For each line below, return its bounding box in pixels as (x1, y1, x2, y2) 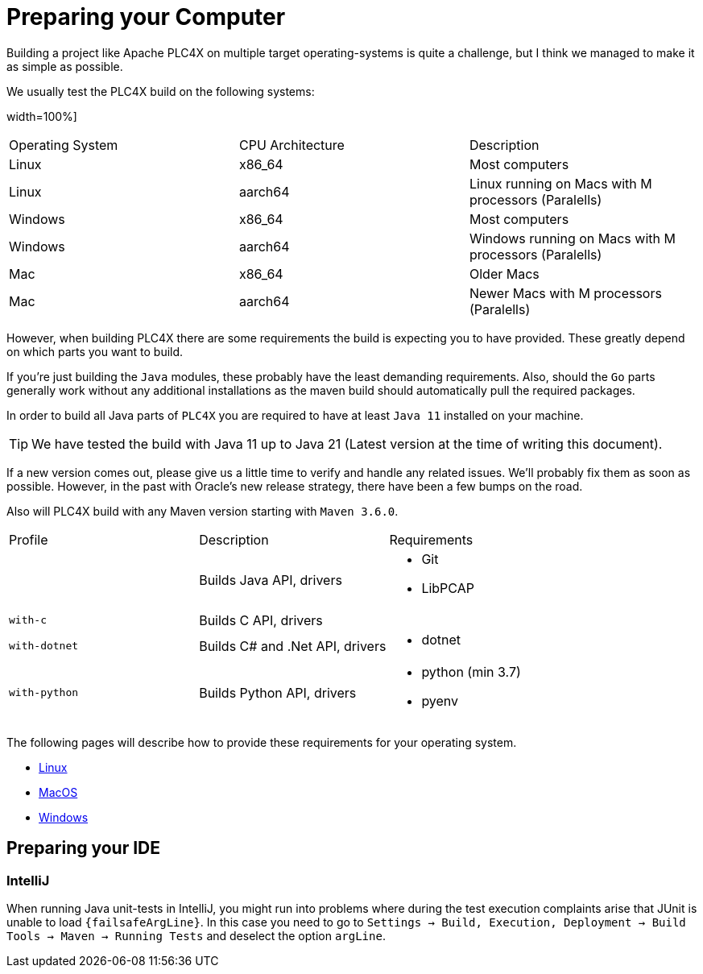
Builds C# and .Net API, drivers (199, 637, 387, 654)
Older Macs (469, 265, 540, 282)
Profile (9, 531, 48, 548)
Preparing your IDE (6, 838, 160, 859)
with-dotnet (9, 640, 79, 653)
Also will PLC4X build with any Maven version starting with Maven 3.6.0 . (6, 504, 399, 518)
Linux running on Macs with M (469, 175, 652, 192)
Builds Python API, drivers (199, 684, 357, 701)
